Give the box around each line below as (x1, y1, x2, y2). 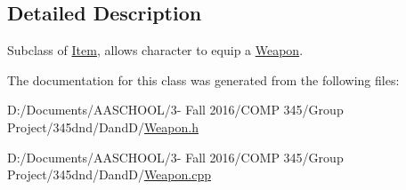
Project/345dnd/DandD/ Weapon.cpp (7, 165, 211, 184)
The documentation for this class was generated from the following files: (7, 70, 400, 89)
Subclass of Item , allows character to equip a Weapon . (7, 41, 304, 59)
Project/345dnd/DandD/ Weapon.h (7, 117, 199, 136)
